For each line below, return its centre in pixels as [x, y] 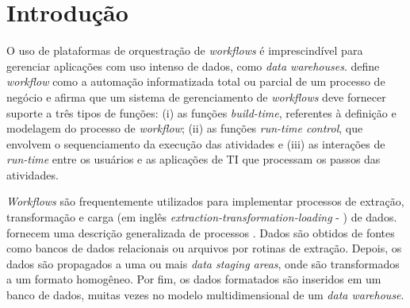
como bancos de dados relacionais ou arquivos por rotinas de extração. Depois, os [204, 248]
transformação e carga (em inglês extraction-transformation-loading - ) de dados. [202, 217]
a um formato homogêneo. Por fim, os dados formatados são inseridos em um [194, 279]
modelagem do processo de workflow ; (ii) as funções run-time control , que [185, 128]
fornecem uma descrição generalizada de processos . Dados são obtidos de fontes [201, 232]
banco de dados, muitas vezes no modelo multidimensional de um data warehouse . [205, 295]
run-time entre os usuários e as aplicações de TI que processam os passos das [194, 159]
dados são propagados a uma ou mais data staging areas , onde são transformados [203, 263]
